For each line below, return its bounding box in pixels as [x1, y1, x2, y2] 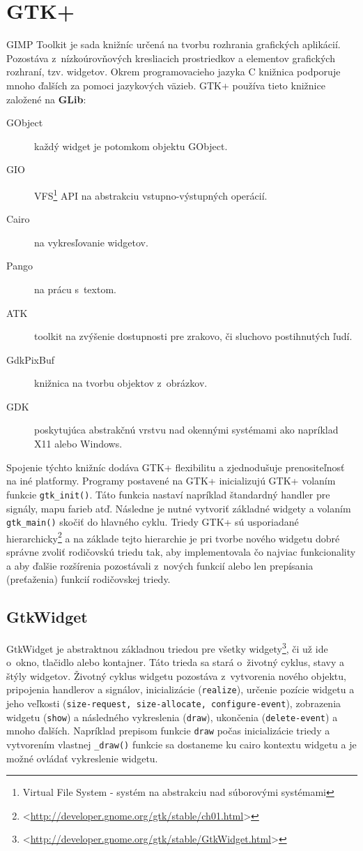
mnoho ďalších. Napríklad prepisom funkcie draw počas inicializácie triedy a [6, 723, 330, 738]
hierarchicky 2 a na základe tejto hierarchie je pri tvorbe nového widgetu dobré [6, 528, 340, 545]
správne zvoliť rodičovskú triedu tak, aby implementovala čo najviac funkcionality [6, 545, 356, 558]
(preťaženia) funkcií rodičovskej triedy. [6, 572, 171, 586]
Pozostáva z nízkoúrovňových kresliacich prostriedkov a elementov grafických [6, 50, 335, 65]
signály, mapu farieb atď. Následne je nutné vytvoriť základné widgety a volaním [6, 501, 351, 515]
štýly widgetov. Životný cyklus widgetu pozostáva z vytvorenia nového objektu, [6, 668, 346, 683]
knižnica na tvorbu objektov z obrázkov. [34, 376, 208, 390]
